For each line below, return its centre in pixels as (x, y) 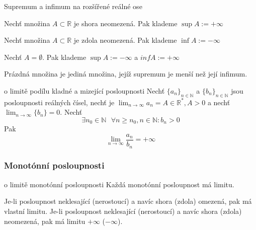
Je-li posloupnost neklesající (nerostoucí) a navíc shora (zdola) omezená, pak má (128, 201)
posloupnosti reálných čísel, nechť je (59, 102)
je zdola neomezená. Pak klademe (125, 40)
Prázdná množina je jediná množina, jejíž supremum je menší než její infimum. (126, 74)
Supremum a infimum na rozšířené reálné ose (73, 6)
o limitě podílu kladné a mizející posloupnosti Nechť (84, 90)
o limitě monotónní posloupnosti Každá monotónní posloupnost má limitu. (119, 184)
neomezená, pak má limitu (45, 221)
